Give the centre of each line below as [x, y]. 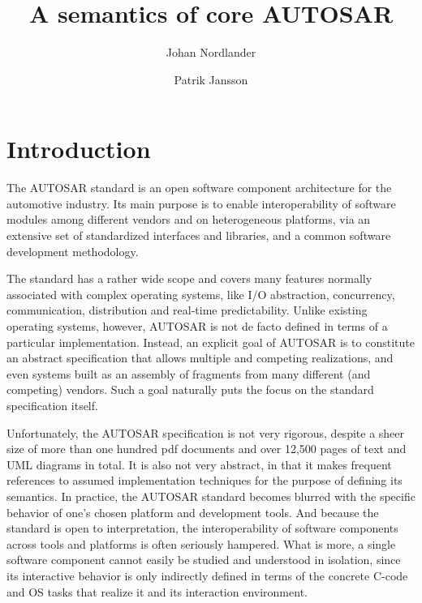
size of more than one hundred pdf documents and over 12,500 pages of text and [207, 449]
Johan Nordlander [211, 52]
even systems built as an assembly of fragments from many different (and [189, 373]
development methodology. [73, 251]
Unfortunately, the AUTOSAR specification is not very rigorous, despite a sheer [206, 432]
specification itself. [52, 405]
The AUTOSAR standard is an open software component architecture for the [199, 188]
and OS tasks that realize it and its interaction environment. [157, 591]
